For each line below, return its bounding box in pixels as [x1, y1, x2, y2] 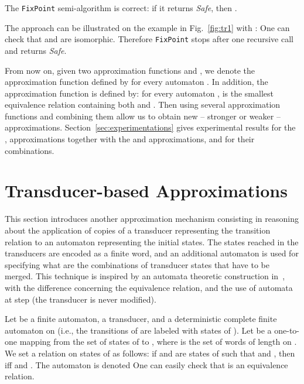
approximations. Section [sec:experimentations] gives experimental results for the [5, 121, 296, 133]
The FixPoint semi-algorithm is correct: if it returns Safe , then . [5, 2, 237, 13]
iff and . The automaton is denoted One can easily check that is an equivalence [5, 358, 288, 371]
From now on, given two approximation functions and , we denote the [5, 64, 255, 76]
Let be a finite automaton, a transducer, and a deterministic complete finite [5, 313, 277, 325]
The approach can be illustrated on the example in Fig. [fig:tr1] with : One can [5, 21, 290, 33]
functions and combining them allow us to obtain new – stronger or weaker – [5, 109, 281, 122]
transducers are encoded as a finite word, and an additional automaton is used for [5, 247, 299, 259]
